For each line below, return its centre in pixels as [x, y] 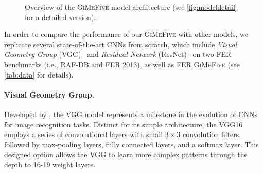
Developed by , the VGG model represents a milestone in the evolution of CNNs [131, 114]
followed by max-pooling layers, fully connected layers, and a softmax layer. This [131, 144]
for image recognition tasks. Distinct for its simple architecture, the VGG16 [124, 124]
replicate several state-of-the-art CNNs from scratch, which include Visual [121, 44]
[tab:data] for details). [39, 74]
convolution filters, [212, 134]
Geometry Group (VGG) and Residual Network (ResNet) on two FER [118, 54]
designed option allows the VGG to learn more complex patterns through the [126, 154]
